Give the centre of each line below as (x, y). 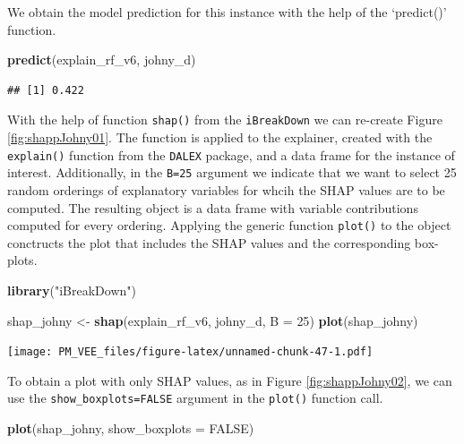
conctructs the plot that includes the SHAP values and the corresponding (209, 242)
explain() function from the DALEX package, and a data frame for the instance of (231, 154)
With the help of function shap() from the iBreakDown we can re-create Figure (225, 120)
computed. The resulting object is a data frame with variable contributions (213, 207)
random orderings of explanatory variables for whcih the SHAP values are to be (226, 189)
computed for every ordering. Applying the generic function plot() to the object (229, 225)
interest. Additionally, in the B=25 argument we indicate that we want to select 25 (232, 172)
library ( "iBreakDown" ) (72, 290)
